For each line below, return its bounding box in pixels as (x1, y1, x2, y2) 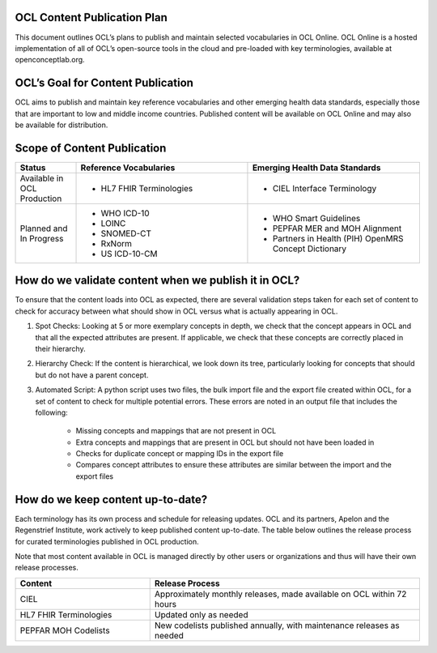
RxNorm (100, 237, 133, 249)
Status (19, 162, 46, 173)
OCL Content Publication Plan (15, 11, 168, 24)
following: (35, 408, 68, 417)
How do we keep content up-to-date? (15, 493, 208, 506)
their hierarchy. (35, 344, 86, 353)
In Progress (19, 233, 64, 244)
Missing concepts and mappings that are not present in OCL (75, 426, 277, 436)
